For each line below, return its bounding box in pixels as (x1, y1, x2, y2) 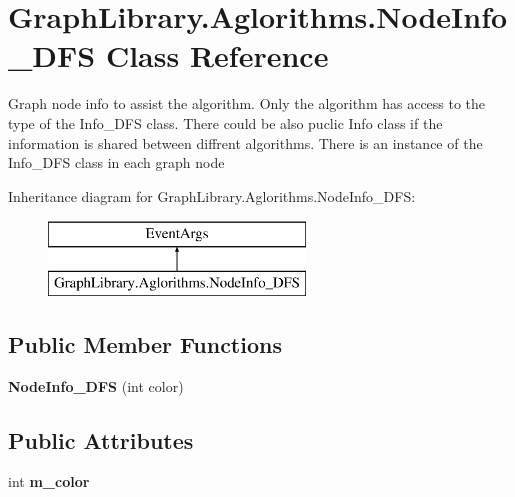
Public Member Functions (8, 328, 282, 359)
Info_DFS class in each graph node (8, 152, 225, 173)
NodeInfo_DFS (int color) (8, 375, 184, 396)
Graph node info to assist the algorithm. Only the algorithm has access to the (8, 93, 486, 114)
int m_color (8, 471, 90, 492)
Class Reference (105, 35, 329, 76)
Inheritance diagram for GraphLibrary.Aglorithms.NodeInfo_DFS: (8, 185, 416, 206)
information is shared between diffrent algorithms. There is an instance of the (8, 132, 483, 153)
